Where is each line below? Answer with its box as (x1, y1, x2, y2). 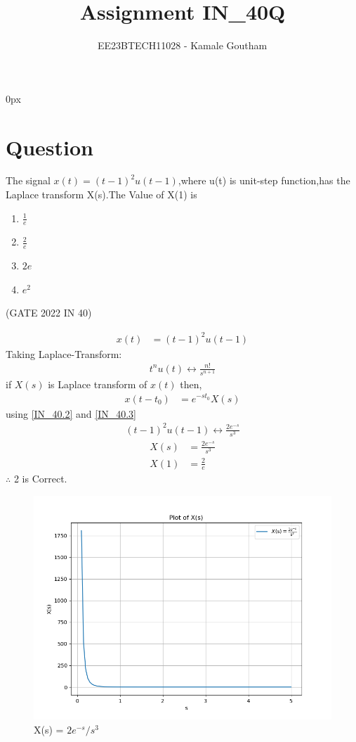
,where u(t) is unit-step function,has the (178, 173, 350, 188)
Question (6, 132, 93, 161)
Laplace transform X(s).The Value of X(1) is (6, 187, 197, 202)
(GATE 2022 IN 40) (6, 305, 92, 320)
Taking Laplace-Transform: (6, 346, 122, 361)
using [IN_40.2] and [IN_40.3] (6, 406, 137, 421)
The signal (6, 173, 51, 188)
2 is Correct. (13, 471, 67, 486)
